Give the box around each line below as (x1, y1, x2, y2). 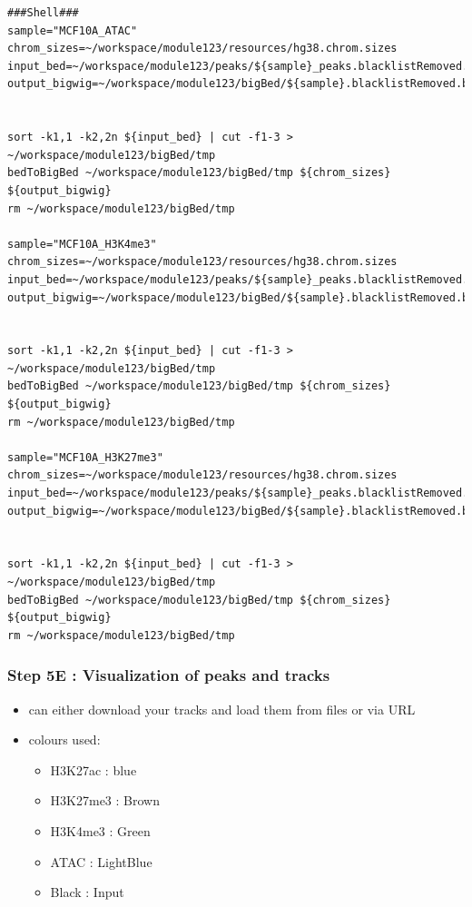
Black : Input (50, 882, 124, 902)
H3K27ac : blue (50, 760, 137, 779)
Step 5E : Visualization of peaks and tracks (7, 664, 330, 686)
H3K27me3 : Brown (50, 791, 160, 810)
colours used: (28, 730, 101, 749)
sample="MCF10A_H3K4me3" (7, 237, 157, 251)
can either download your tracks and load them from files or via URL (28, 699, 416, 718)
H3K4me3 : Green (50, 821, 151, 840)
